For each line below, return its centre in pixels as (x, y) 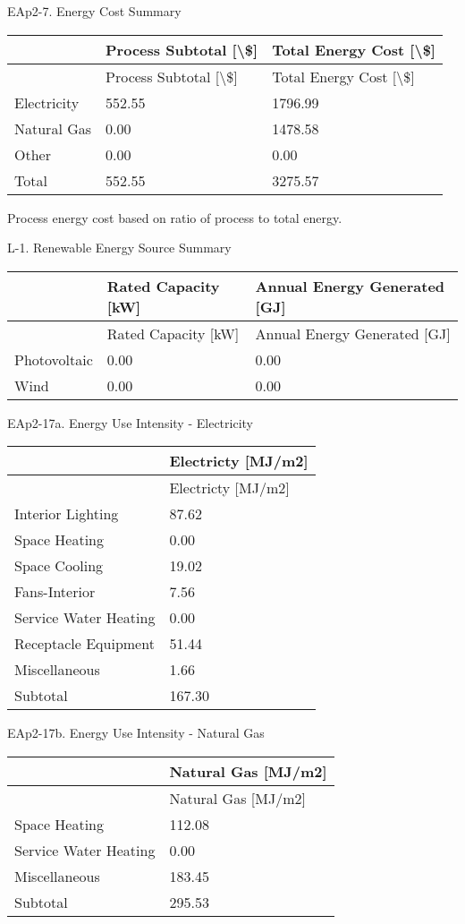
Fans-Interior (55, 592)
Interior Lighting (67, 514)
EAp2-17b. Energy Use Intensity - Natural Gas (136, 733)
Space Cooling (59, 566)
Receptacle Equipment (85, 644)
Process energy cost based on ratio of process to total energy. (175, 217)
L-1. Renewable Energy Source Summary (119, 248)
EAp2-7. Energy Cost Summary (94, 11)
